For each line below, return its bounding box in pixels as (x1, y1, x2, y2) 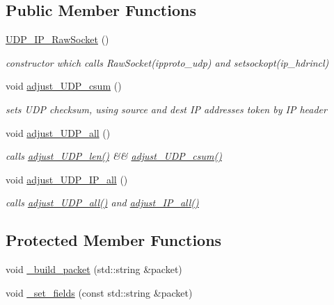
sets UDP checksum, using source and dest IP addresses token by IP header (6, 101, 327, 116)
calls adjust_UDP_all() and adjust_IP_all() (6, 195, 199, 210)
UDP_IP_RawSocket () (6, 32, 109, 47)
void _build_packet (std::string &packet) (6, 262, 182, 277)
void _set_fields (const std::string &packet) (6, 285, 193, 299)
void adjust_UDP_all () (6, 125, 111, 140)
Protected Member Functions (6, 229, 222, 251)
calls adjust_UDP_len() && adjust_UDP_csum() (6, 149, 222, 163)
